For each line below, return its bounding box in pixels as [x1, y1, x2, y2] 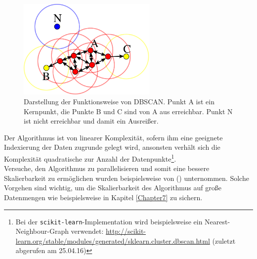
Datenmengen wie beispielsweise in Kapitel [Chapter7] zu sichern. [4, 192, 203, 202]
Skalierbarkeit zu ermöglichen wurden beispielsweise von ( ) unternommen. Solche [4, 173, 249, 183]
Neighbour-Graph [15, 226, 69, 236]
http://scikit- [106, 226, 146, 236]
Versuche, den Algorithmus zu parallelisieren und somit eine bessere [4, 163, 210, 173]
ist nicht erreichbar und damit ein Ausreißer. [24, 116, 159, 126]
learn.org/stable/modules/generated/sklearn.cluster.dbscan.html [15, 235, 210, 246]
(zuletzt [212, 235, 236, 246]
